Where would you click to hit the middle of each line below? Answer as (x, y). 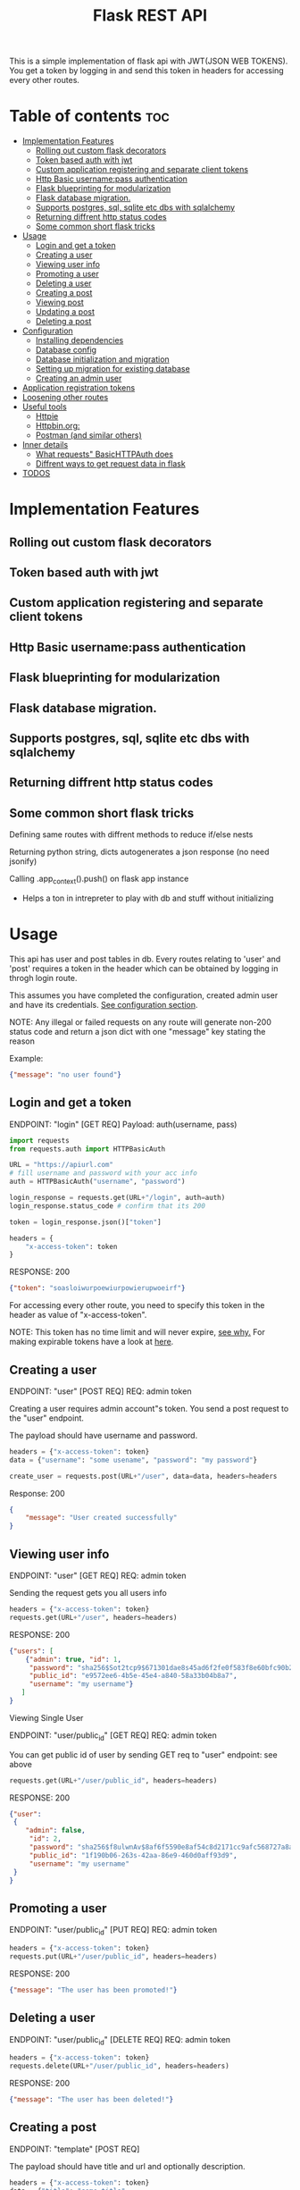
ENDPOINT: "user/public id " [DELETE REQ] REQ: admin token (120, 2040)
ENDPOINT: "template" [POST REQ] (75, 2149)
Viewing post (60, 302)
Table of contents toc (89, 116)
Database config (66, 350)
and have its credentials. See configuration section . (104, 1004)
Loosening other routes (65, 398)
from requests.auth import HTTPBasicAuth (87, 1149)
